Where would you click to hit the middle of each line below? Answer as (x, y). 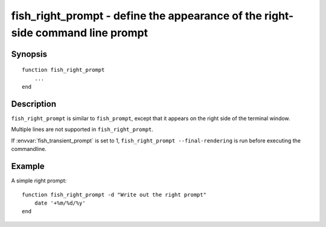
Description (34, 104)
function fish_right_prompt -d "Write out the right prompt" (114, 194)
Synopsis (29, 54)
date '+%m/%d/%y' (60, 203)
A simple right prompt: (39, 181)
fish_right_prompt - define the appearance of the (137, 16)
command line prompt (91, 33)
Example (28, 166)
